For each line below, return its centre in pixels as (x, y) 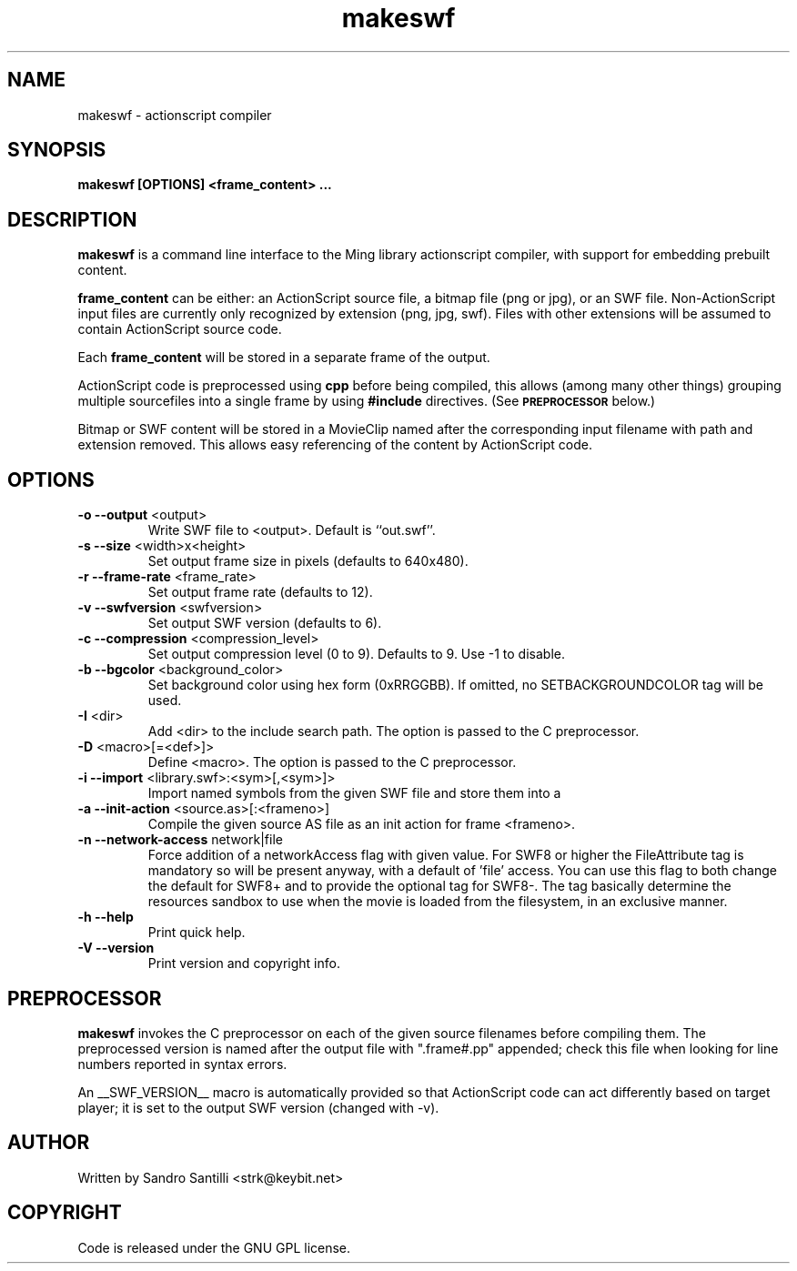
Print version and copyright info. (244, 963)
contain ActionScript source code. (180, 329)
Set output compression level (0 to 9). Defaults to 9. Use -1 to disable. (356, 654)
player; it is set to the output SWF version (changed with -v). (258, 1107)
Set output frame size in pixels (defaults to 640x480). (308, 561)
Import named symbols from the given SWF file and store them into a (354, 793)
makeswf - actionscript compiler (175, 115)
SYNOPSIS (57, 150)
